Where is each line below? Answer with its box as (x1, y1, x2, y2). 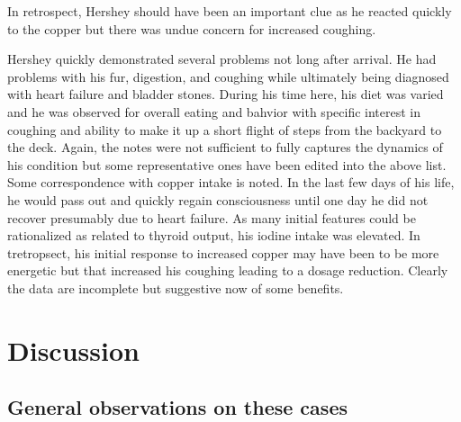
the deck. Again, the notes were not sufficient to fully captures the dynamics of (7, 138, 443, 157)
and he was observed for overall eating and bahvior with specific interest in (7, 102, 421, 121)
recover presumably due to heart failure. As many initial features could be (7, 208, 416, 227)
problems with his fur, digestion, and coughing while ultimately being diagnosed (7, 67, 449, 85)
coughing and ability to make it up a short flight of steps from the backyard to (7, 120, 442, 139)
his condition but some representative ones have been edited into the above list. (7, 155, 447, 174)
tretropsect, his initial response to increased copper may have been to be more (7, 243, 439, 262)
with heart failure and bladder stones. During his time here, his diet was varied (7, 85, 444, 103)
